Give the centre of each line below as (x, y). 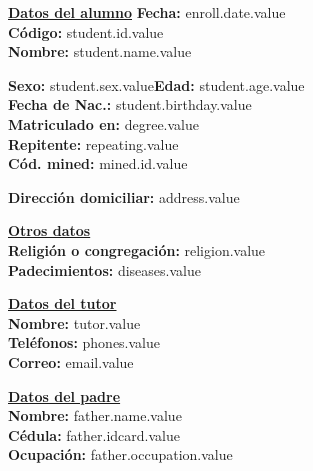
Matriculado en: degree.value (103, 123)
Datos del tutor (62, 303)
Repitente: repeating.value (93, 143)
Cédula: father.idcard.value (94, 434)
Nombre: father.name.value (95, 415)
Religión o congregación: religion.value (137, 249)
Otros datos (49, 230)
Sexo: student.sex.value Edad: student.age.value (156, 84)
